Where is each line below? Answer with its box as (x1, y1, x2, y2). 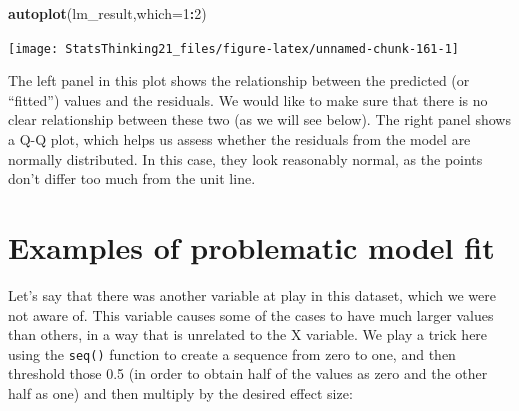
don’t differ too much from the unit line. (8, 168, 256, 189)
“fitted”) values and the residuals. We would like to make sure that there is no (8, 89, 488, 110)
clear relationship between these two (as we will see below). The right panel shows (8, 109, 511, 130)
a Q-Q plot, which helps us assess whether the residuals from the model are (8, 129, 471, 150)
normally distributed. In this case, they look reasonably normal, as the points (8, 148, 483, 169)
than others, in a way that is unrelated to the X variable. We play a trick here (8, 324, 488, 345)
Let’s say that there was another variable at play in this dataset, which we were (8, 284, 496, 305)
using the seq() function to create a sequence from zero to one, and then (8, 343, 456, 364)
